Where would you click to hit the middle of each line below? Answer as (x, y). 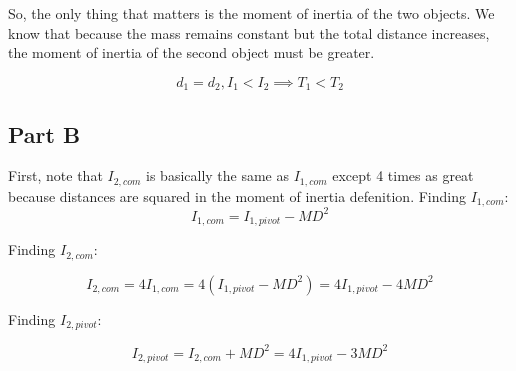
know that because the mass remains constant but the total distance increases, (249, 32)
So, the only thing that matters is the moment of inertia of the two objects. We (251, 13)
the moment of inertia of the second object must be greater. (191, 52)
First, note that (55, 175)
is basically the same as (218, 175)
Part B (44, 133)
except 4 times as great (403, 175)
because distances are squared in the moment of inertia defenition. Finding (237, 195)
